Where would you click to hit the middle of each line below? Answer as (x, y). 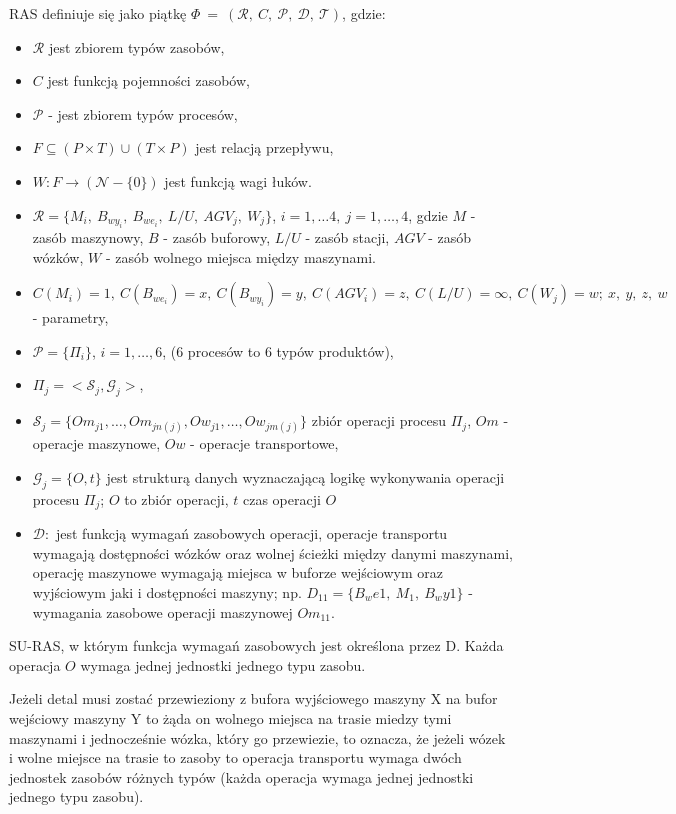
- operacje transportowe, (264, 443)
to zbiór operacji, (176, 498)
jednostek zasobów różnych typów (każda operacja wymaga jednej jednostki (241, 776)
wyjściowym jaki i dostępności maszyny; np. (167, 591)
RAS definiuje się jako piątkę (98, 13)
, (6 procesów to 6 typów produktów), (278, 350)
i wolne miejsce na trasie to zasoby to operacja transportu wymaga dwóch (235, 757)
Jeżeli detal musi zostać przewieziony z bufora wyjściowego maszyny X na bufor (253, 698)
